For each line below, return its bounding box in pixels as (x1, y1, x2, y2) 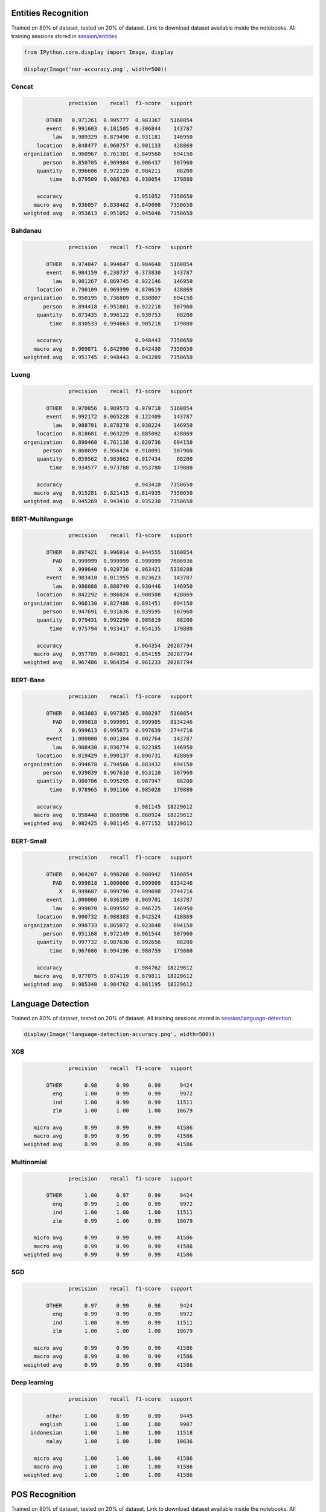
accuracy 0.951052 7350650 (36, 193, 193, 200)
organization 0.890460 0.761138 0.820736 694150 (24, 438, 193, 446)
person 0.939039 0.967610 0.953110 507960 (43, 769, 193, 776)
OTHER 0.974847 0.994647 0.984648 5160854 (46, 261, 193, 267)
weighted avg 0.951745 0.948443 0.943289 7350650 (24, 354, 193, 361)
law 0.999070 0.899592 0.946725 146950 (52, 905, 193, 911)
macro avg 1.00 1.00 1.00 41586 (33, 1464, 193, 1470)
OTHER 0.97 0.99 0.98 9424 (46, 1302, 193, 1309)
